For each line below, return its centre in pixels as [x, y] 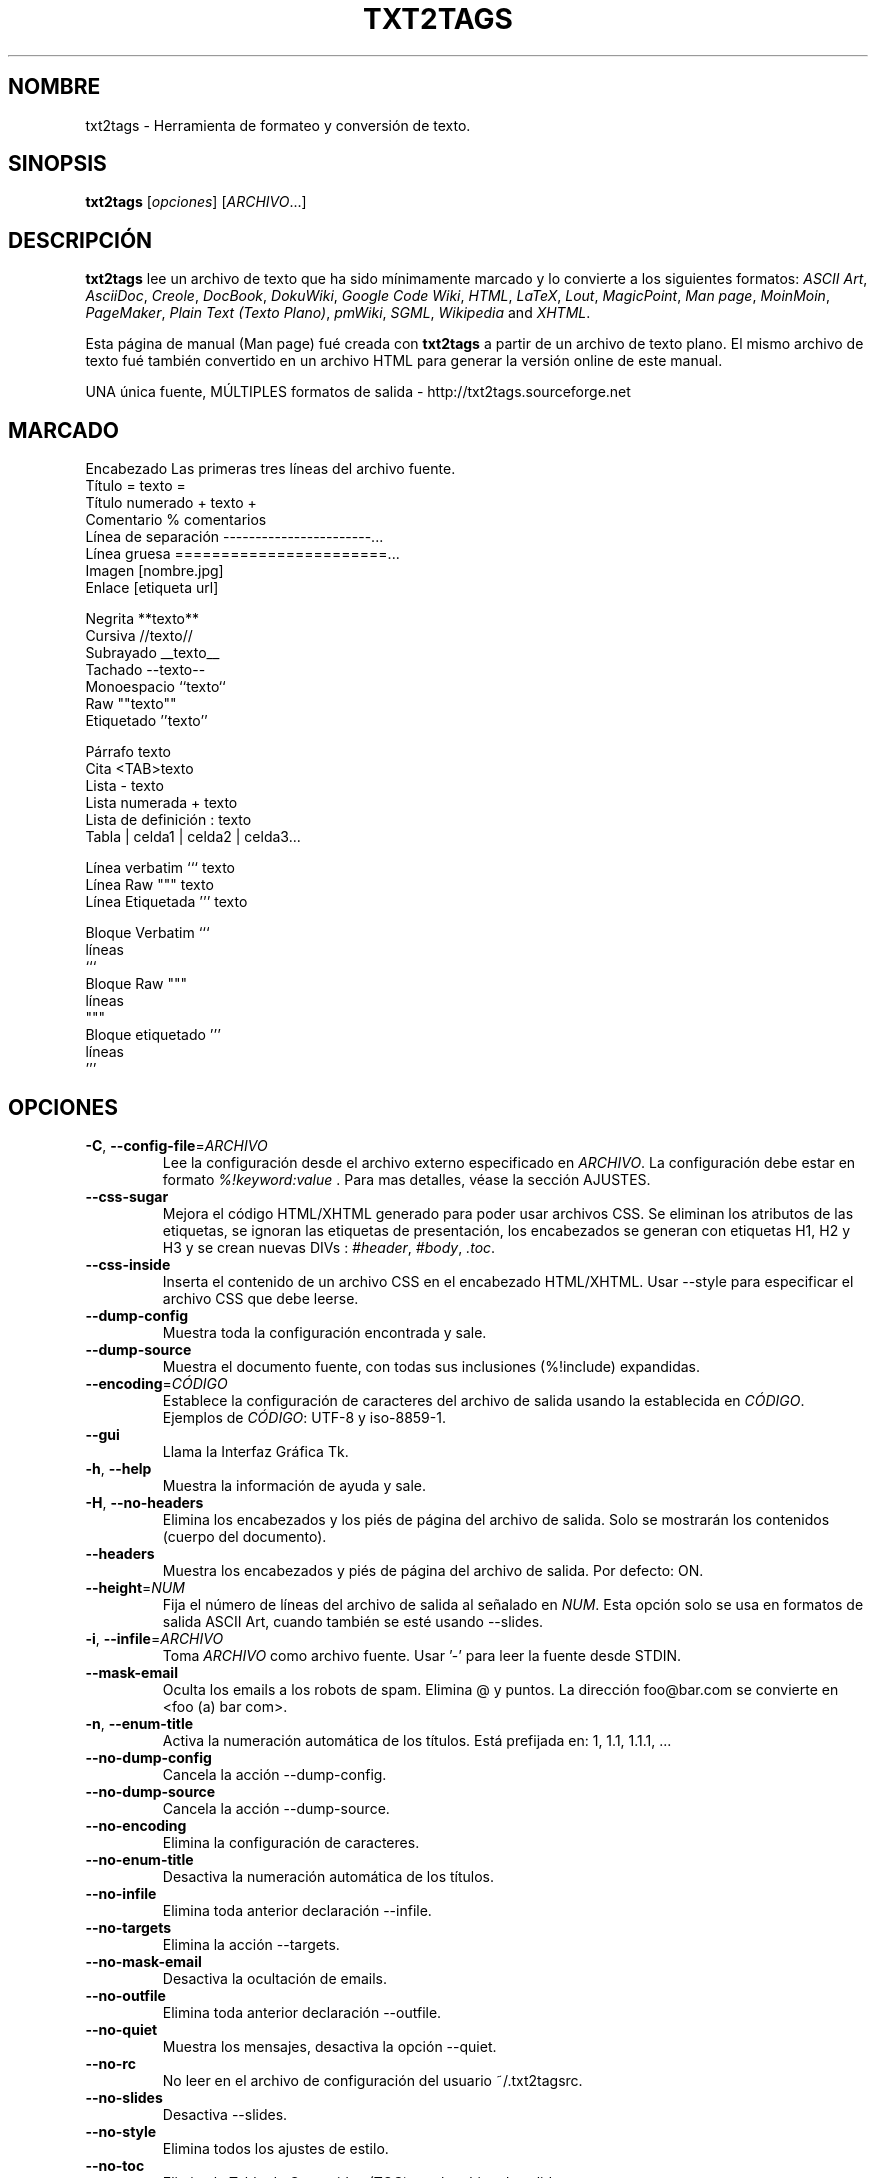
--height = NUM [135, 1587]
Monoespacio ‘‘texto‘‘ [155, 687]
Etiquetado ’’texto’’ [146, 721]
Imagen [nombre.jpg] [154, 571]
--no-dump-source [150, 1791]
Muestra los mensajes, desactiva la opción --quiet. [329, 2046]
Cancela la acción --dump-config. [274, 1774]
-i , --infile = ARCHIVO [154, 1638]
